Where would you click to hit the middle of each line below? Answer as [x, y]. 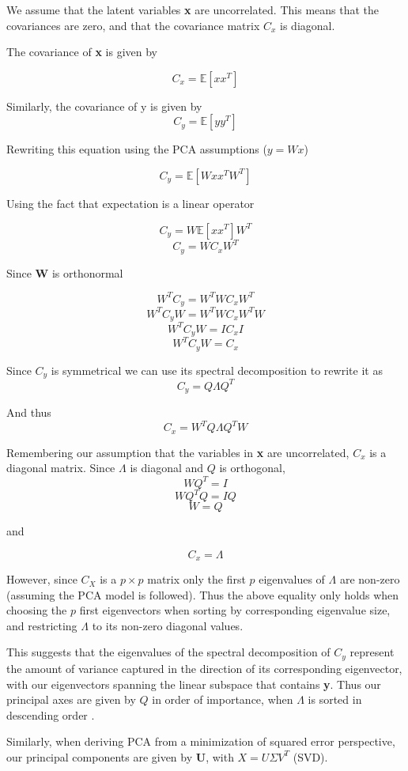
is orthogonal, [252, 468]
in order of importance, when [223, 699]
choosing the [37, 610]
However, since [42, 579]
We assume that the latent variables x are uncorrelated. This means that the [193, 9]
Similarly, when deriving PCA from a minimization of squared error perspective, [201, 741]
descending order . [51, 714]
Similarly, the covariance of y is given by [104, 106]
